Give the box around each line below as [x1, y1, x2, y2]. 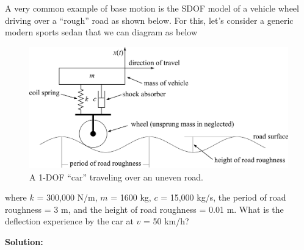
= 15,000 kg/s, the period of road [161, 191, 286, 204]
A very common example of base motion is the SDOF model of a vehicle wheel [5, 2, 299, 14]
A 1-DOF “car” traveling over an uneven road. [29, 170, 203, 183]
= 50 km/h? [143, 215, 189, 227]
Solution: [5, 235, 43, 248]
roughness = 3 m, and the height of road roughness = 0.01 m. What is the [5, 202, 284, 215]
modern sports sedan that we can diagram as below [5, 26, 198, 38]
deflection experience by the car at [5, 215, 134, 227]
